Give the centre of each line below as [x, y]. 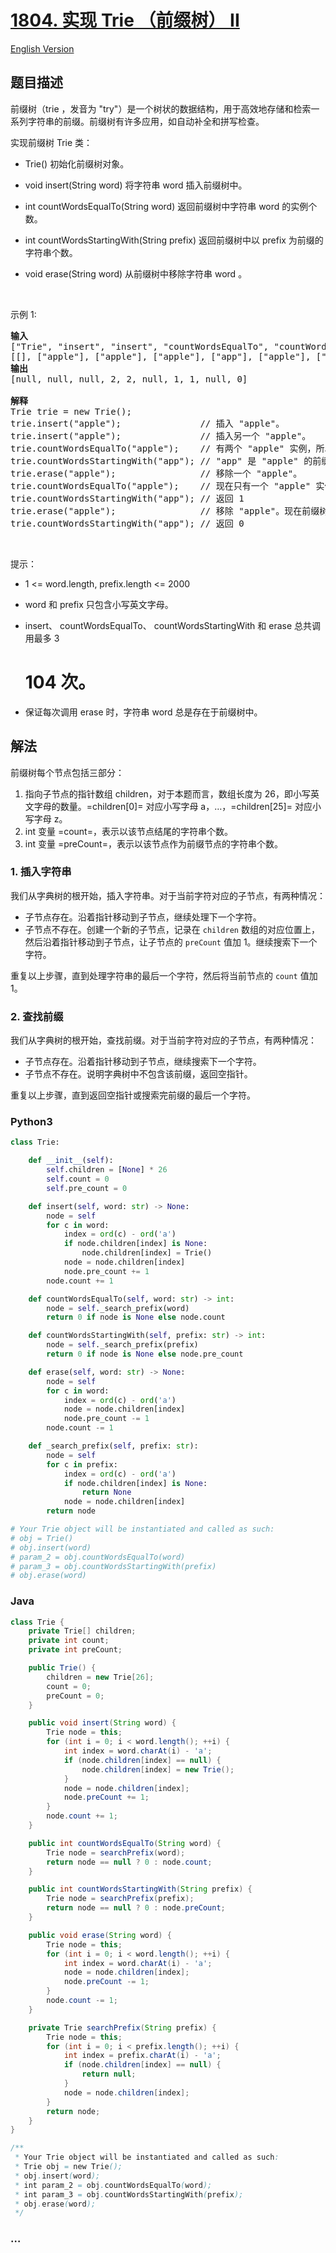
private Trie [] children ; [82, 1631]
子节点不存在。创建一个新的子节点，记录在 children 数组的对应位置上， [172, 929]
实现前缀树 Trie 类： [51, 142]
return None [106, 1492]
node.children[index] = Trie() [147, 1253]
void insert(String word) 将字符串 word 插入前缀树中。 [136, 185]
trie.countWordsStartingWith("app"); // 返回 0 [127, 523]
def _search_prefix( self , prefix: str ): [113, 1446]
